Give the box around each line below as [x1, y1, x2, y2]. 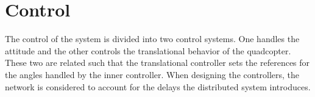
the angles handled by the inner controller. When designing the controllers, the [5, 68, 300, 81]
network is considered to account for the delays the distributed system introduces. [5, 80, 311, 93]
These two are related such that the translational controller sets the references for [5, 56, 310, 69]
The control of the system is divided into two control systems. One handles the [5, 32, 300, 45]
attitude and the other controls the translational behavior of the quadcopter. [5, 44, 291, 57]
